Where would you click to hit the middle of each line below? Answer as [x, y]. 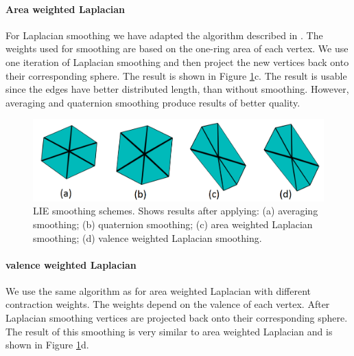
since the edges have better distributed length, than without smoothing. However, [177, 89]
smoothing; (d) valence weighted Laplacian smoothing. [147, 237]
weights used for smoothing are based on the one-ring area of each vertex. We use [177, 48]
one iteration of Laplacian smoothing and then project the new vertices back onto [177, 62]
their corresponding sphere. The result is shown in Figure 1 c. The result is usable [176, 75]
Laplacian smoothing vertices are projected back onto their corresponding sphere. [177, 318]
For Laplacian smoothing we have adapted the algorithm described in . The [164, 35]
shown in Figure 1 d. [47, 345]
